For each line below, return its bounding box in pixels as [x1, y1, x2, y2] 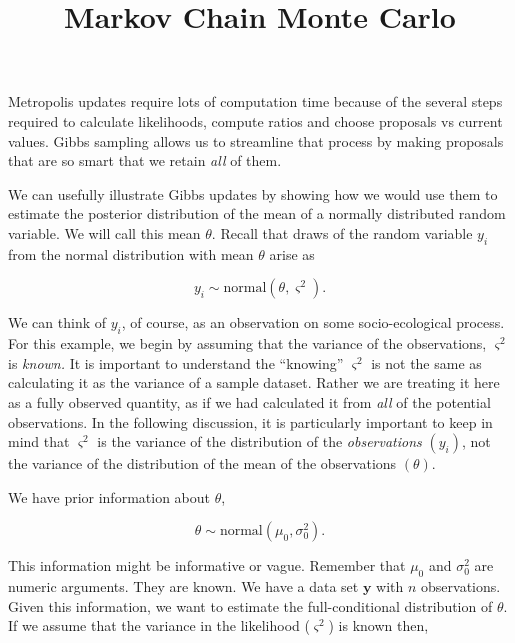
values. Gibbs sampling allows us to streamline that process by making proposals [8, 130, 504, 151]
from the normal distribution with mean [8, 243, 254, 264]
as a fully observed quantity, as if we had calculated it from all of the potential [8, 391, 491, 412]
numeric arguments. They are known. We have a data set [8, 576, 359, 597]
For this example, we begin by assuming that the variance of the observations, [8, 333, 487, 354]
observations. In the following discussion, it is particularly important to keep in [8, 411, 493, 432]
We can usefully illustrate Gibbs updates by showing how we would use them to [8, 183, 498, 204]
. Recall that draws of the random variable [211, 222, 473, 243]
